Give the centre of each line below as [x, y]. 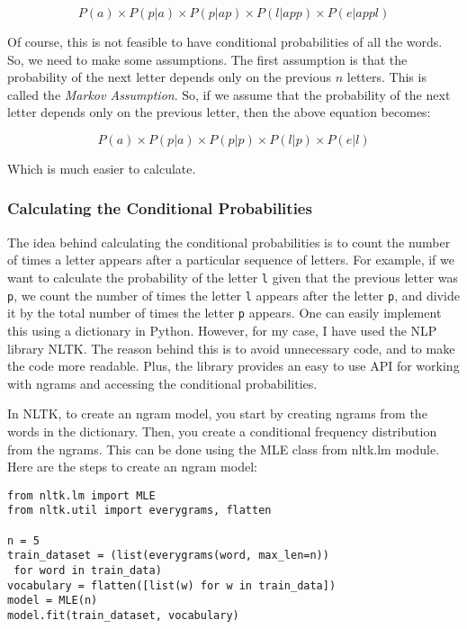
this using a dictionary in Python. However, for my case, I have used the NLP [222, 330]
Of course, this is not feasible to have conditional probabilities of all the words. [225, 41]
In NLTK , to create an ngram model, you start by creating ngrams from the [217, 413]
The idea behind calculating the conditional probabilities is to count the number [229, 242]
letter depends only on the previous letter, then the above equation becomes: [219, 112]
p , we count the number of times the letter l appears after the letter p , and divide [233, 295]
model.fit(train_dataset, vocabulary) [123, 615]
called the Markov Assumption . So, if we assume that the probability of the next [229, 94]
